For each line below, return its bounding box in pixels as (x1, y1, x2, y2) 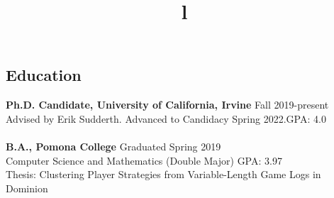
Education (6, 64, 82, 86)
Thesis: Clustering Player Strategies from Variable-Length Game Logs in (6, 167, 321, 182)
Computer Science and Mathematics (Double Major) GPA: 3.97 (6, 153, 282, 167)
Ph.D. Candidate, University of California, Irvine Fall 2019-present (6, 97, 329, 112)
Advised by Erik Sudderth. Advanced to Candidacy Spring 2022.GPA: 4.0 (6, 111, 326, 126)
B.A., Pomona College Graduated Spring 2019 (6, 138, 221, 153)
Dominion (6, 180, 48, 195)
